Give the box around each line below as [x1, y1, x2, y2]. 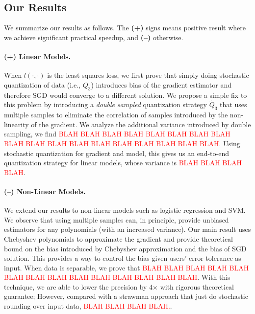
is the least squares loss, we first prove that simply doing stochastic [47, 70, 249, 80]
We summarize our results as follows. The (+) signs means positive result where [4, 22, 246, 33]
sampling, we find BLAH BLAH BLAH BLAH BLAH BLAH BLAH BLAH [4, 129, 230, 139]
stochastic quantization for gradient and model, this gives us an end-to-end [4, 148, 229, 158]
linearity [4, 119, 29, 129]
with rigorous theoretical [160, 281, 234, 292]
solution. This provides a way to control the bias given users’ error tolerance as [4, 253, 241, 263]
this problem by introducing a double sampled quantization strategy [4, 99, 207, 110]
